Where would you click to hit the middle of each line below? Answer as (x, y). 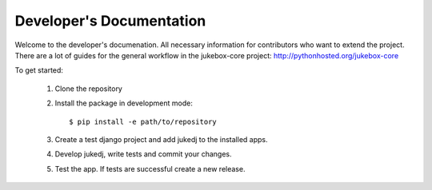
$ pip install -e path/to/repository (143, 121)
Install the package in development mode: (124, 103)
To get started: (39, 70)
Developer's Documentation (110, 21)
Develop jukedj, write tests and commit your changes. (143, 154)
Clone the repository (89, 89)
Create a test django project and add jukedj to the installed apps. (161, 139)
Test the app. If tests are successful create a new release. (150, 168)
